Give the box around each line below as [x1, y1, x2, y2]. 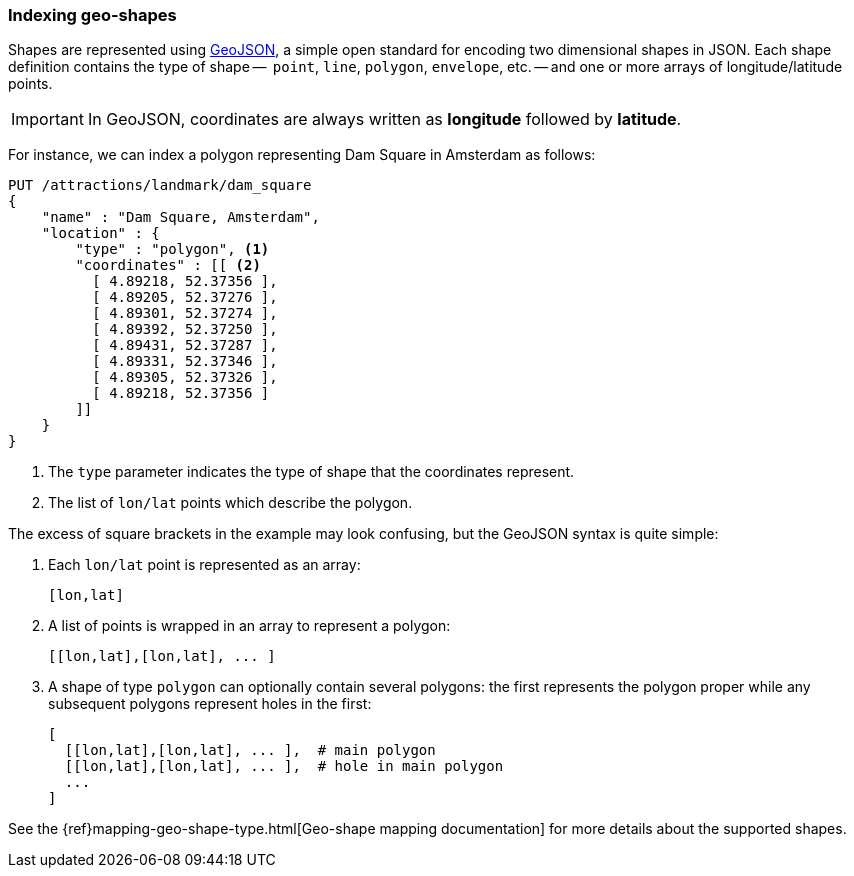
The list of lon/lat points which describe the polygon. [48, 494, 413, 512]
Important [11, 109, 84, 130]
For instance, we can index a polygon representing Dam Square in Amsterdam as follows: [8, 146, 596, 164]
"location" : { [41, 225, 160, 242]
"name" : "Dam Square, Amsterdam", [41, 209, 320, 226]
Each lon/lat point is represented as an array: [48, 556, 361, 574]
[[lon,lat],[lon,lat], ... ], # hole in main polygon [64, 758, 504, 775]
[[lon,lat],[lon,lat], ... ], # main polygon [64, 742, 436, 759]
